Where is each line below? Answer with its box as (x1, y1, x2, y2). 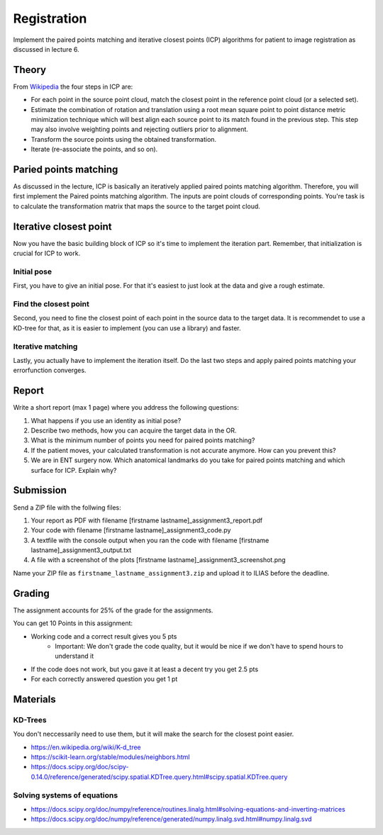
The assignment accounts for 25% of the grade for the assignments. (13, 606, 213, 615)
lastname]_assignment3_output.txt (30, 546, 132, 554)
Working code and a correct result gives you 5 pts (30, 632, 177, 641)
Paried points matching (13, 164, 118, 175)
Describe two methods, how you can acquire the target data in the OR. (30, 426, 237, 435)
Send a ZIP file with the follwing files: (13, 503, 121, 512)
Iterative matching (13, 341, 78, 351)
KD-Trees (13, 714, 47, 724)
